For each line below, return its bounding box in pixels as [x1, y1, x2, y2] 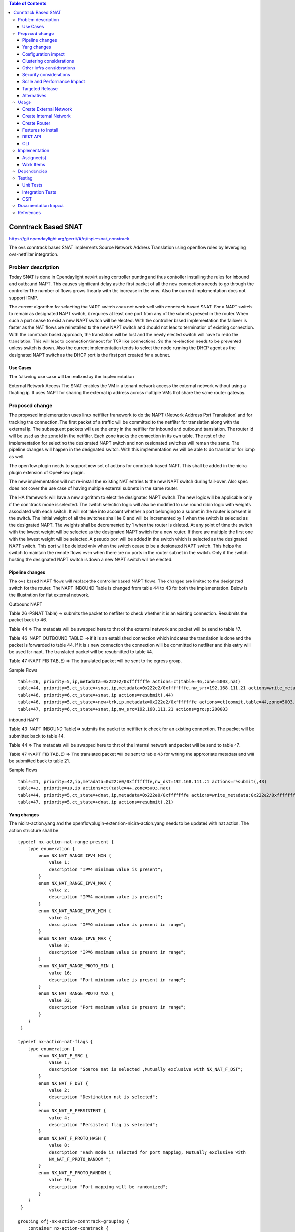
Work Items [22, 161, 45, 167]
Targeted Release [22, 85, 58, 91]
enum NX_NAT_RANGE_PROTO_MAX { [38, 991, 114, 996]
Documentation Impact [18, 203, 64, 209]
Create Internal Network [22, 113, 71, 119]
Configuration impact [22, 51, 65, 57]
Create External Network [22, 106, 72, 112]
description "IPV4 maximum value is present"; [49, 894, 163, 900]
